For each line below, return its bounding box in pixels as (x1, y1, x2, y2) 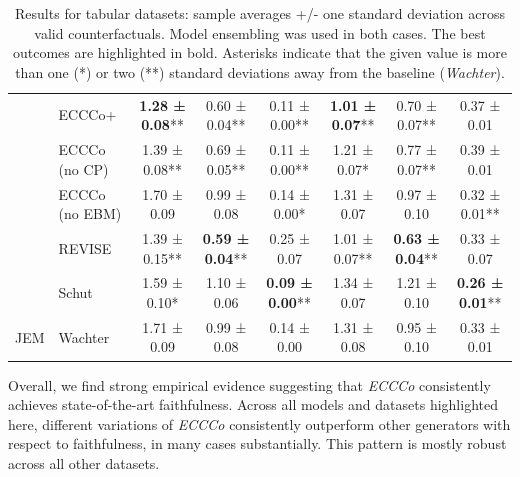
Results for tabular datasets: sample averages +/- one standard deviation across (15, 3, 505, 23)
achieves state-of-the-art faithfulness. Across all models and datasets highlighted (8, 394, 498, 415)
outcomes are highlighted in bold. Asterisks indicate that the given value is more (13, 42, 507, 63)
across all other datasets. (8, 452, 160, 473)
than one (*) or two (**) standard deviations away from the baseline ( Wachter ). (15, 61, 505, 82)
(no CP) (58, 158, 109, 179)
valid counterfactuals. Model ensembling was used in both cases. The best (34, 22, 486, 43)
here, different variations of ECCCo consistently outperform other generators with (8, 413, 511, 434)
